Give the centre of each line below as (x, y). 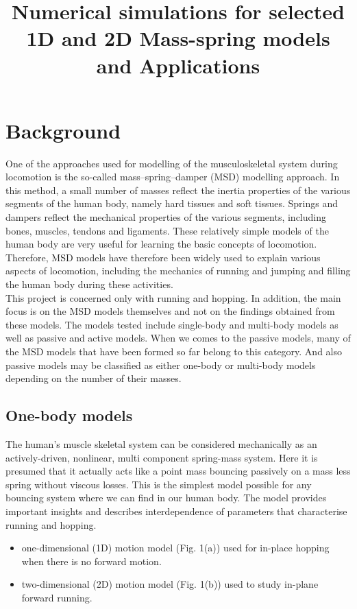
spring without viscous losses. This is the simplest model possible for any (159, 484)
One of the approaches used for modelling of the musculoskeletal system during (172, 163)
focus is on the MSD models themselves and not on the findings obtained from (170, 311)
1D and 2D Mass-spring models (178, 38)
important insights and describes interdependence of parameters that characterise (176, 511)
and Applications (178, 65)
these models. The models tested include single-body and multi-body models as (172, 324)
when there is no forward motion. (91, 561)
